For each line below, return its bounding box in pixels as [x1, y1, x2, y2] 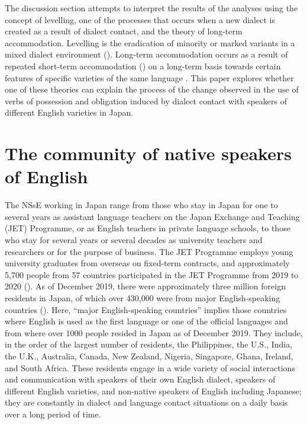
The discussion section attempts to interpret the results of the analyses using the [5, 2, 298, 14]
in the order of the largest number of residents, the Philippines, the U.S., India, [5, 338, 293, 350]
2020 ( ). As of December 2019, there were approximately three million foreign [5, 280, 286, 292]
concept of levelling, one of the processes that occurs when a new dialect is [5, 13, 275, 25]
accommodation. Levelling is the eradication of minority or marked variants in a [5, 36, 295, 49]
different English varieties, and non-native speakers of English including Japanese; [5, 384, 302, 397]
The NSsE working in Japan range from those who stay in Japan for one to [5, 199, 278, 211]
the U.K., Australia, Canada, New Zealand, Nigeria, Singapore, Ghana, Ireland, [5, 349, 293, 362]
